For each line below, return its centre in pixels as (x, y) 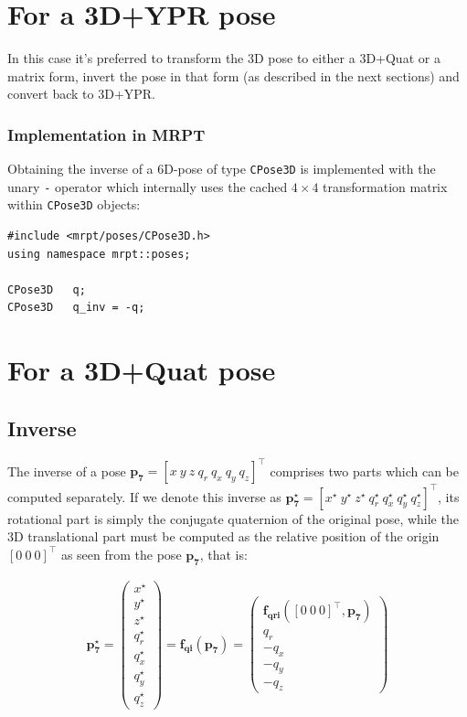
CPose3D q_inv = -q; (76, 308)
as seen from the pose (121, 554)
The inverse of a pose (67, 471)
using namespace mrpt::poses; (99, 254)
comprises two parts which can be (364, 471)
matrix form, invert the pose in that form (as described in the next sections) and (233, 75)
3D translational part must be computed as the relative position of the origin (223, 536)
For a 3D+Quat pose (142, 370)
